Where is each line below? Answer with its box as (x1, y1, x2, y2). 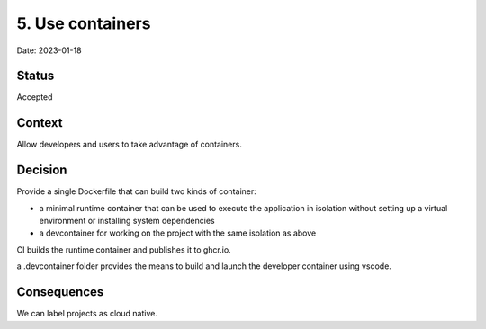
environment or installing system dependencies (39, 216, 215, 227)
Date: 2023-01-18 (16, 45, 82, 56)
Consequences (16, 284, 104, 300)
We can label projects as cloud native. (16, 308, 157, 319)
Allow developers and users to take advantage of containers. (16, 139, 242, 150)
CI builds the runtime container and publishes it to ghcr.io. (16, 244, 231, 255)
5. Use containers (16, 13, 151, 33)
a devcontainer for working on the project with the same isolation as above (39, 227, 317, 238)
